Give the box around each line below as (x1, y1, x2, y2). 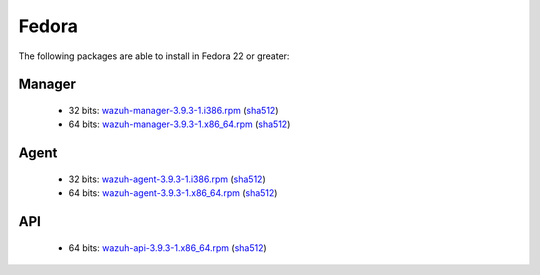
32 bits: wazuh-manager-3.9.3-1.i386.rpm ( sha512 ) (68, 104, 279, 116)
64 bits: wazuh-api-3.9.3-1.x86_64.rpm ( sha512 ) (68, 241, 267, 254)
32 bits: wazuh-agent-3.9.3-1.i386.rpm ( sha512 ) (68, 173, 266, 185)
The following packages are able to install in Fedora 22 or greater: (18, 50, 290, 62)
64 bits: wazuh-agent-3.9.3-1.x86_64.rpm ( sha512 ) (68, 187, 278, 199)
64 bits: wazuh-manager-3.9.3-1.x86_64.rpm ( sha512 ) (68, 118, 291, 130)
